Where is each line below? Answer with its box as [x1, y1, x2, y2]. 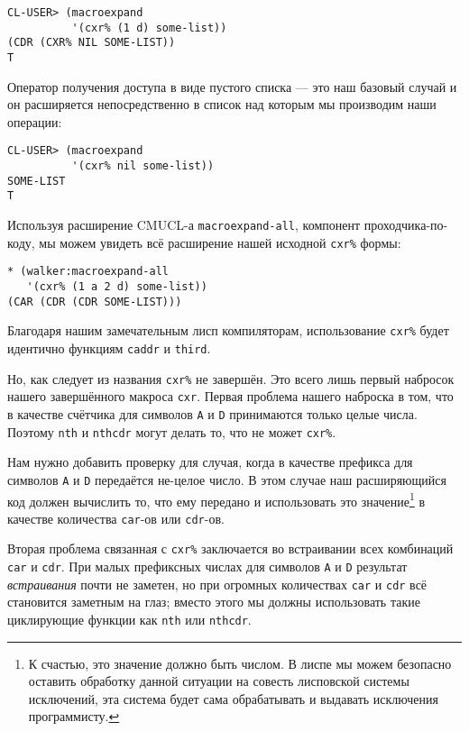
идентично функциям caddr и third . [7, 338, 211, 357]
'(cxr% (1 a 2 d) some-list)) [26, 280, 207, 293]
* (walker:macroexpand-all [7, 265, 169, 279]
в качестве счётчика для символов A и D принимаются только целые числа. [7, 404, 418, 423]
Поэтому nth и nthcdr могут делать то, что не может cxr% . [7, 422, 336, 441]
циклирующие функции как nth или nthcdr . [7, 609, 252, 628]
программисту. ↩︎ [28, 707, 120, 726]
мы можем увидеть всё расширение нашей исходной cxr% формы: [39, 233, 401, 251]
